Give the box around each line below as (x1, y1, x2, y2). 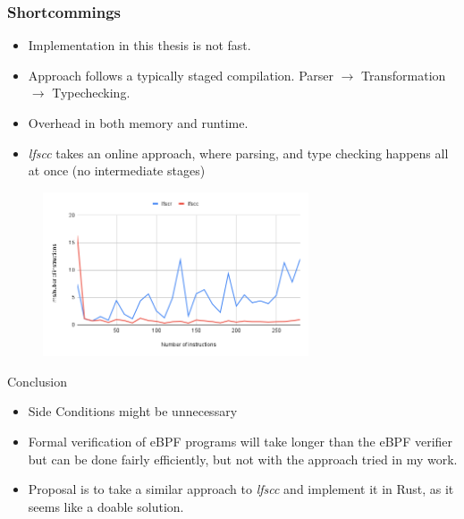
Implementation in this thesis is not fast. (28, 36, 251, 55)
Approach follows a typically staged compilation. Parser (28, 65, 334, 84)
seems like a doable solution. (28, 497, 184, 515)
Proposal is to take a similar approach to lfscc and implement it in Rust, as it (28, 480, 454, 498)
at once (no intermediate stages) (28, 161, 206, 180)
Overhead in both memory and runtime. (28, 114, 249, 132)
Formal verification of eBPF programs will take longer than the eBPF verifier (28, 432, 453, 451)
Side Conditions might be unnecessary (28, 402, 238, 421)
